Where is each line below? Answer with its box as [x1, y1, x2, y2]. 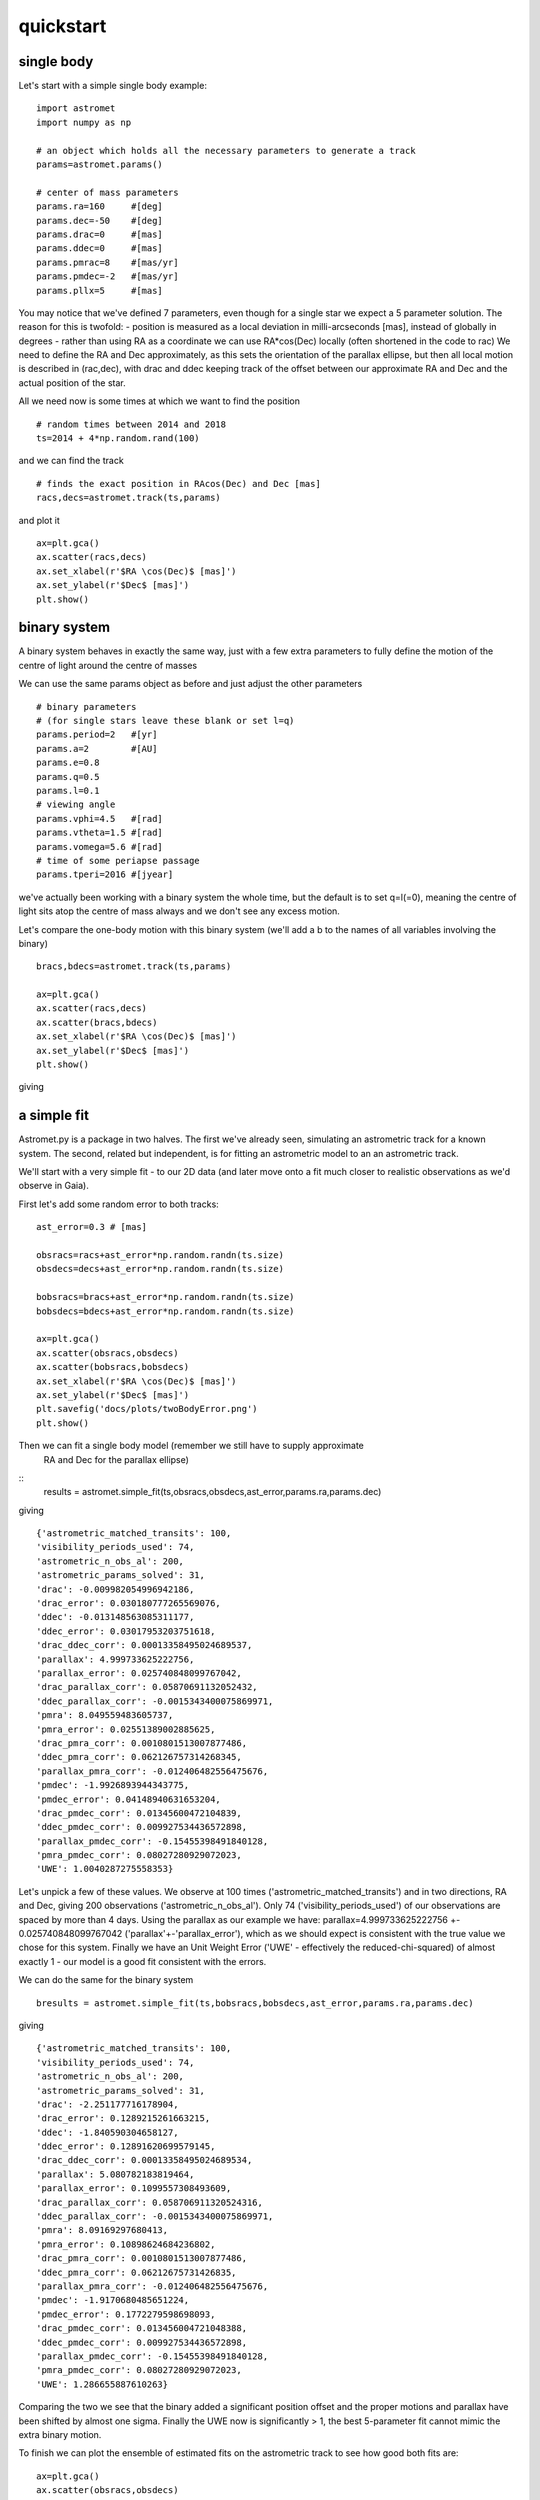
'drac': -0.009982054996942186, [36, 1583, 195, 1595]
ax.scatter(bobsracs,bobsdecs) [36, 1361, 190, 1373]
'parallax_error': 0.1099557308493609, [36, 2183, 232, 2194]
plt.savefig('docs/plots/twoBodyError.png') [36, 1403, 259, 1415]
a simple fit [18, 1107, 90, 1124]
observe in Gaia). [18, 1180, 89, 1192]
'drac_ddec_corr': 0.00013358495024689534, [36, 2155, 253, 2166]
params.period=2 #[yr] [36, 729, 158, 740]
